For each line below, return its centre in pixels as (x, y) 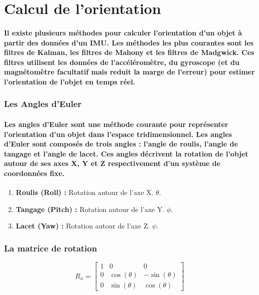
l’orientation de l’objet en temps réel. (70, 81)
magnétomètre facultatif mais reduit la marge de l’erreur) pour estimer (129, 72)
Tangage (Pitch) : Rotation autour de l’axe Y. (90, 209)
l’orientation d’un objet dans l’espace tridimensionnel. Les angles (118, 134)
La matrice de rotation (51, 248)
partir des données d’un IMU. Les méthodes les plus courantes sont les (129, 42)
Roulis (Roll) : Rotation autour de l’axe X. (85, 192)
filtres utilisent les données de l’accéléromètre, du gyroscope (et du (122, 62)
